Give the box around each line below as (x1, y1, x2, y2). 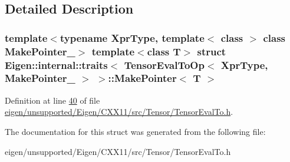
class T (147, 44, 181, 58)
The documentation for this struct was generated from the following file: (5, 125, 266, 137)
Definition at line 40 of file (5, 94, 100, 106)
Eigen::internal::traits (5, 57, 108, 72)
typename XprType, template (60, 30, 205, 45)
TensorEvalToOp (124, 57, 205, 72)
